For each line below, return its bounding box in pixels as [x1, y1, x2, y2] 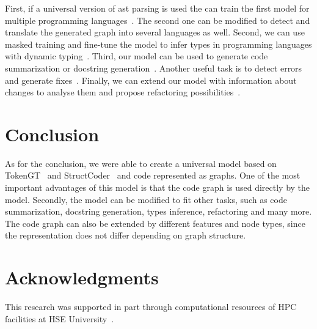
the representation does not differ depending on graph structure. [5, 229, 246, 242]
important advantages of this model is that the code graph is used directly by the [5, 181, 310, 194]
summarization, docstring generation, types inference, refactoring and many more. [5, 205, 312, 218]
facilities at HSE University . [5, 312, 114, 325]
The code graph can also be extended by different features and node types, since [5, 216, 305, 229]
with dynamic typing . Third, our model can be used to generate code [5, 50, 268, 62]
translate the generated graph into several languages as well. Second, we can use [5, 26, 305, 39]
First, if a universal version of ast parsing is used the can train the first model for [5, 2, 310, 14]
